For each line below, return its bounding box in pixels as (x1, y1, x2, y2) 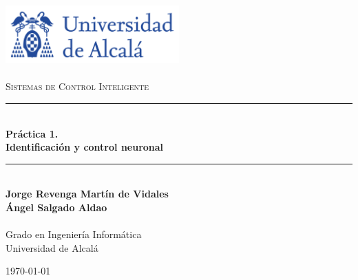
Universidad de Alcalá (6, 240, 98, 255)
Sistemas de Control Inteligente (6, 79, 149, 94)
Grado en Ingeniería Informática (6, 227, 142, 241)
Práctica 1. (6, 126, 59, 140)
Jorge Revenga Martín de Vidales (6, 186, 169, 201)
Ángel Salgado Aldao (6, 200, 107, 214)
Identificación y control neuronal (6, 140, 164, 154)
